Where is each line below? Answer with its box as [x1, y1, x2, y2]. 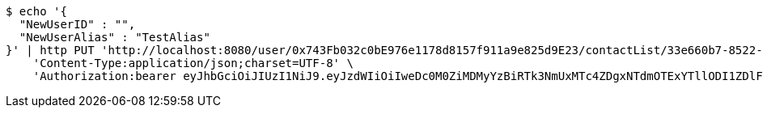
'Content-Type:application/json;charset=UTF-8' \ [32, 57, 354, 70]
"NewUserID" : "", [19, 18, 136, 31]
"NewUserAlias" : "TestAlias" [19, 31, 210, 44]
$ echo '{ [6, 5, 67, 18]
